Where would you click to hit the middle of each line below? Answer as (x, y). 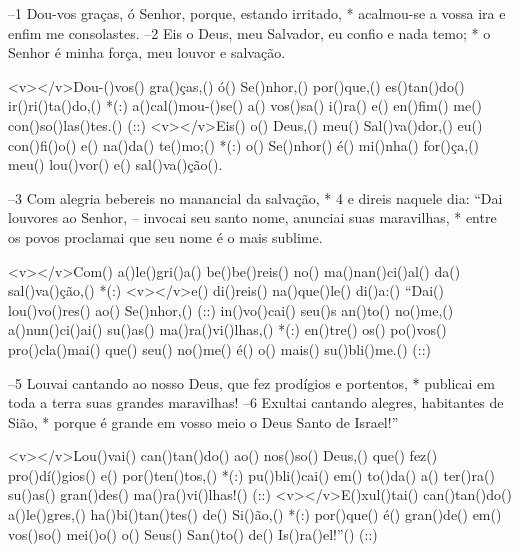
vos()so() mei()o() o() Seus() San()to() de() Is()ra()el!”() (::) (193, 533)
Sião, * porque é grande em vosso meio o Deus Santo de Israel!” (203, 421)
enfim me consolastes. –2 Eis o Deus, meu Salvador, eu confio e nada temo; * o (249, 32)
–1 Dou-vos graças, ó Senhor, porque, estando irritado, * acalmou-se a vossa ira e (257, 13)
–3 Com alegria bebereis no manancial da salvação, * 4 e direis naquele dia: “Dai (255, 197)
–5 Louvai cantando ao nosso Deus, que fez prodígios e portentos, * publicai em (251, 382)
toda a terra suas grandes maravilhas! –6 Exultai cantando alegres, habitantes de (256, 402)
